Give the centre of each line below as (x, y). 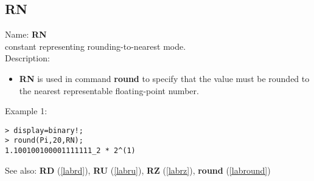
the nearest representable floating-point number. (109, 90)
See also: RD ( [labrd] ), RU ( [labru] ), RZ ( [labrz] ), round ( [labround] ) (138, 170)
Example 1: (26, 111)
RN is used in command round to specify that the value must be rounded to (164, 78)
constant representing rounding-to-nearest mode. (96, 46)
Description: (27, 58)
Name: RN (26, 34)
